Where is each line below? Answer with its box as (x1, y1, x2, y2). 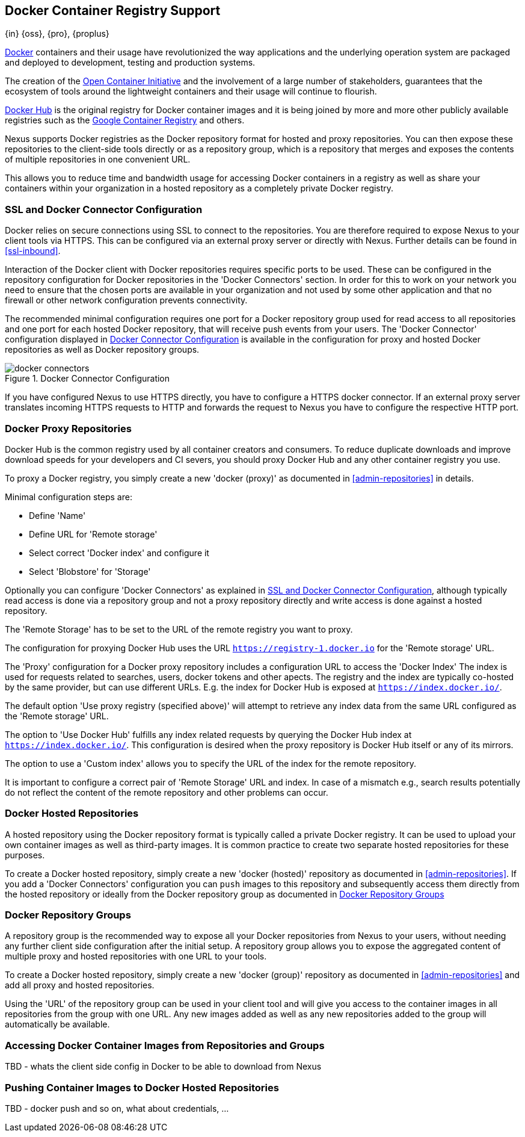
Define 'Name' (29, 510, 86, 521)
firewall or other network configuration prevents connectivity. (5, 295, 248, 306)
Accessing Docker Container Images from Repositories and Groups (5, 1039, 325, 1052)
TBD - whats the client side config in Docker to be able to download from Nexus (5, 1061, 322, 1072)
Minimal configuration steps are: (5, 491, 132, 502)
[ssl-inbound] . (5, 246, 61, 256)
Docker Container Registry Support (5, 3, 221, 18)
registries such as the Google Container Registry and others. (5, 115, 245, 126)
